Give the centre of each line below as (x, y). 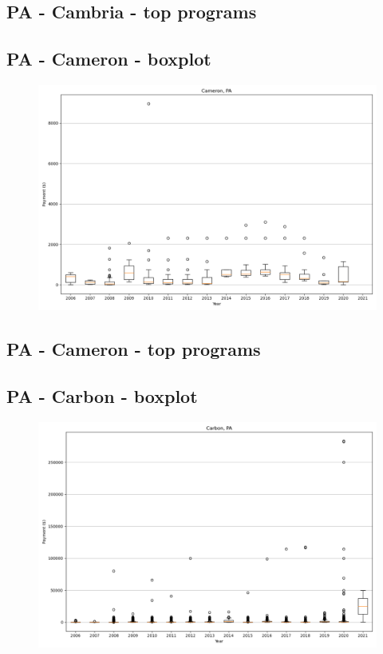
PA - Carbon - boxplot (102, 396)
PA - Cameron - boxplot (109, 59)
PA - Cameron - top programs (134, 349)
